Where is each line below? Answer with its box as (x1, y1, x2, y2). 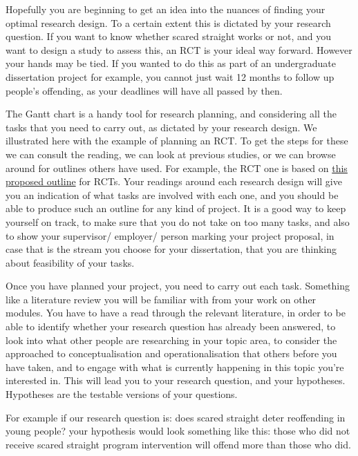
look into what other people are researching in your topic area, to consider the (6, 332, 337, 347)
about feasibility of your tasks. (6, 255, 135, 269)
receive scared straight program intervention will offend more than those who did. (6, 437, 351, 451)
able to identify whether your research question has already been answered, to (6, 319, 336, 334)
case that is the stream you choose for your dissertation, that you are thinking (6, 242, 337, 256)
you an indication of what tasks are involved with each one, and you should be (6, 187, 339, 202)
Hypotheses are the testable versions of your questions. (6, 387, 238, 401)
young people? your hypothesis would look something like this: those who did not (6, 424, 350, 438)
